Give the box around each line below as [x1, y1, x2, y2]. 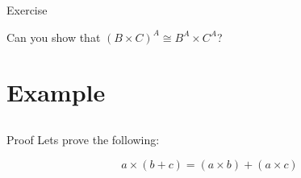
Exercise [6, 2, 48, 18]
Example [6, 76, 106, 109]
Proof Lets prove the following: [6, 130, 160, 147]
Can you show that [6, 28, 101, 45]
